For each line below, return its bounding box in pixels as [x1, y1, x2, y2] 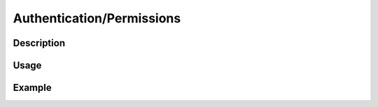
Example [13, 82, 52, 94]
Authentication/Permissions [13, 10, 181, 26]
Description [13, 37, 66, 49]
